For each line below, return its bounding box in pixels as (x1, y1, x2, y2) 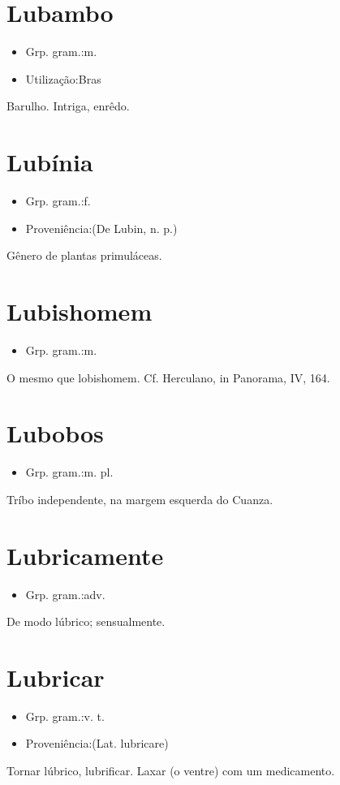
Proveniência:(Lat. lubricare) (25, 735, 169, 752)
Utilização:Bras (25, 70, 101, 87)
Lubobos (6, 416, 104, 450)
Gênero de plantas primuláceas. (6, 247, 162, 264)
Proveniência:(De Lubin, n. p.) (25, 219, 178, 236)
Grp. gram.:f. (25, 192, 91, 209)
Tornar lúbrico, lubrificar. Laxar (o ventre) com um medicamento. (6, 762, 335, 779)
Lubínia (6, 145, 93, 179)
